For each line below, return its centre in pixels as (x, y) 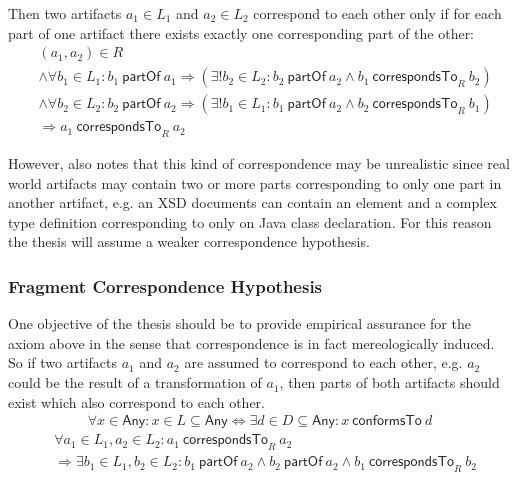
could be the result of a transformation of (135, 382)
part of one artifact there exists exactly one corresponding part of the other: (241, 32)
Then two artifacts (65, 13)
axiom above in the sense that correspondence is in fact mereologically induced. (251, 342)
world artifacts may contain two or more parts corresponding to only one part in (255, 182)
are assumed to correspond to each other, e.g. (323, 362)
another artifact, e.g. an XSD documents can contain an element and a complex (252, 202)
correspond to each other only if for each (377, 13)
